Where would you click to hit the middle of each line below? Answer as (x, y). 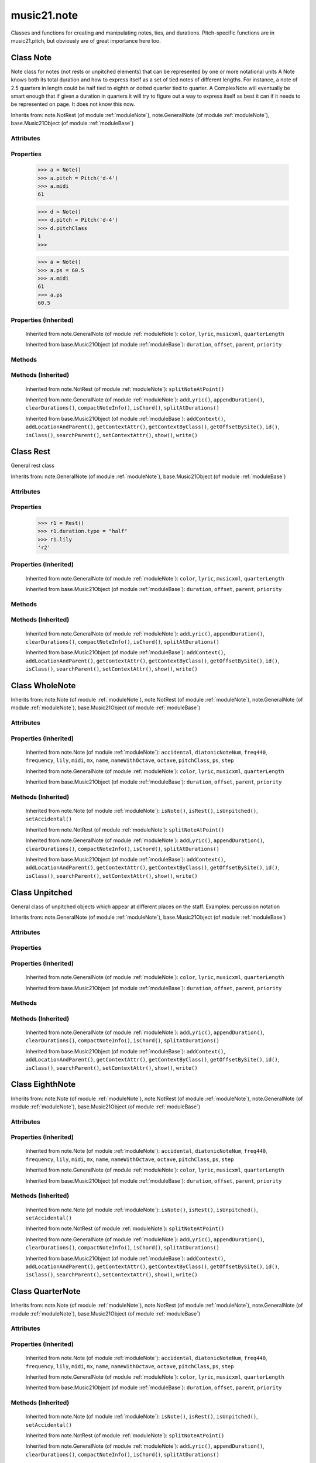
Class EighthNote (43, 1085)
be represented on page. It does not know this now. (73, 104)
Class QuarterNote (46, 1291)
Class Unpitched (42, 892)
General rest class (33, 466)
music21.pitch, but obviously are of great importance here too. (86, 40)
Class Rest (31, 451)
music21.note (44, 15)
